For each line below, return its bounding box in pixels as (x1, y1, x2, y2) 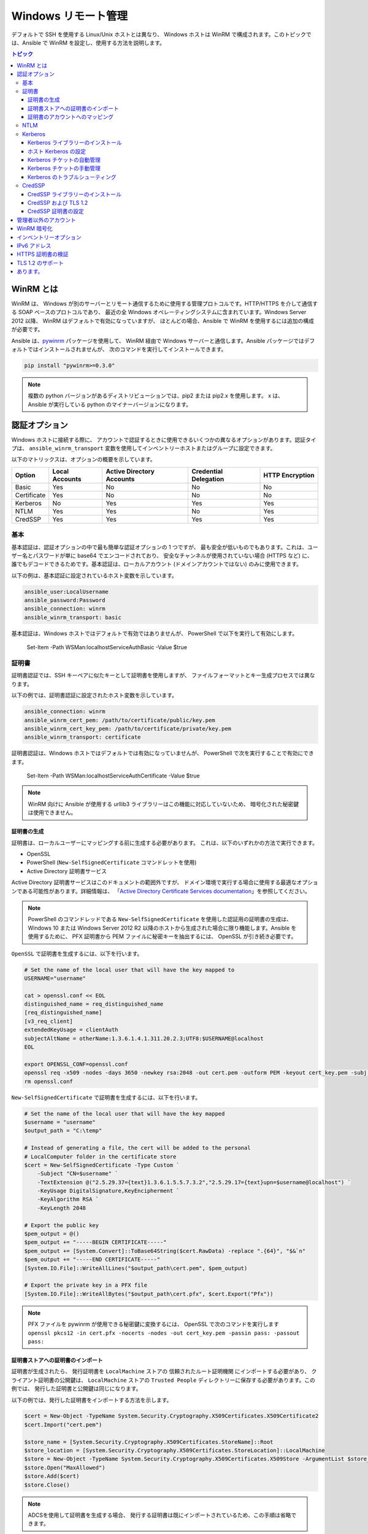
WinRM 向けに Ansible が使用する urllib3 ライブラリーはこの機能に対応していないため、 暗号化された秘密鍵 (28, 800, 299, 807)
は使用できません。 (28, 809, 77, 816)
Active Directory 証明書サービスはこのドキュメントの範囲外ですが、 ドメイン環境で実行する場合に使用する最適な (11, 879, 297, 886)
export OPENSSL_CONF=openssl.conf (24, 1060, 128, 1068)
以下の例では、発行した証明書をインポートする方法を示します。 (11, 1396, 172, 1403)
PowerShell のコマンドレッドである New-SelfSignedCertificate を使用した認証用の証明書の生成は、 (28, 915, 293, 923)
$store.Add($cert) (24, 1473, 80, 1480)
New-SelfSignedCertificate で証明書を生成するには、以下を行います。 (11, 1093, 201, 1101)
